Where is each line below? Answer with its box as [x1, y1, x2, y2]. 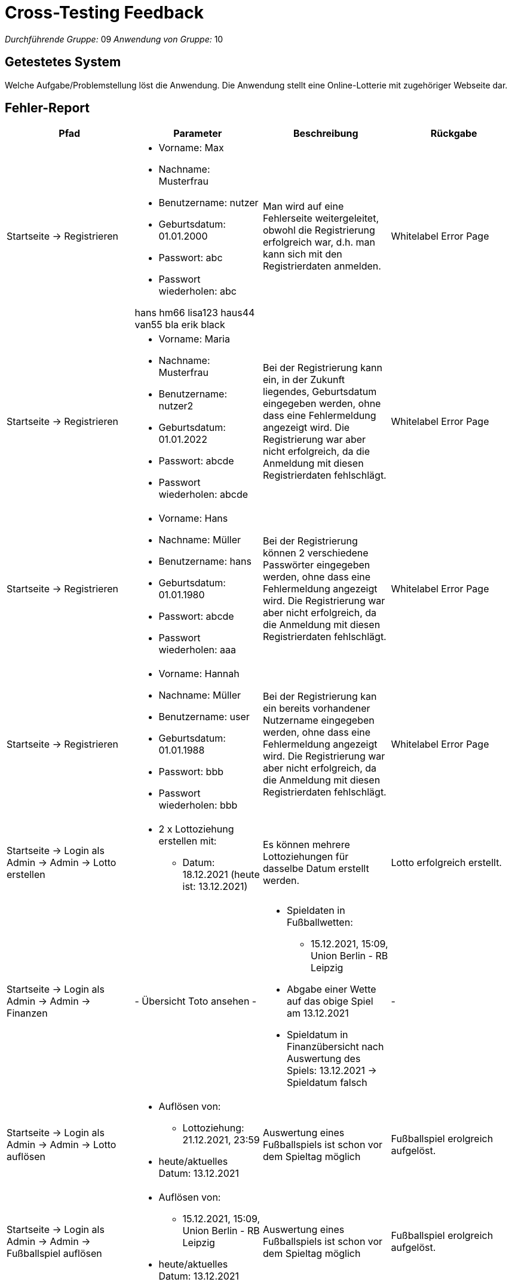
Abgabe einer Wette [287, 983, 376, 996]
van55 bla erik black [134, 319, 225, 331]
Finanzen [7, 1007, 48, 1020]
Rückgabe [430, 127, 477, 140]
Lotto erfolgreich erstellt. [391, 856, 502, 869]
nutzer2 [158, 400, 194, 412]
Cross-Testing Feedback [5, 2, 204, 23]
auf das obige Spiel [287, 995, 373, 1008]
